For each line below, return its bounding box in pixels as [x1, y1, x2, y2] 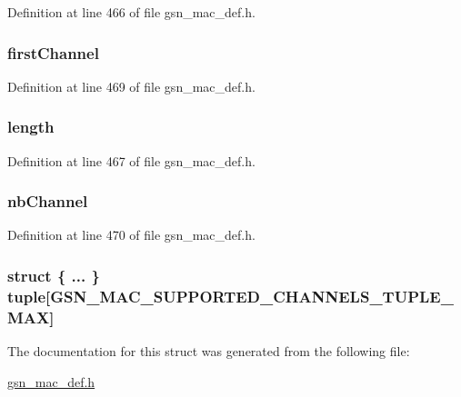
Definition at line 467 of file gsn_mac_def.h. [7, 151, 256, 170]
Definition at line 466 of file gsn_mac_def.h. [7, 3, 256, 21]
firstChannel [7, 41, 99, 64]
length [7, 115, 55, 138]
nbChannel [7, 190, 88, 213]
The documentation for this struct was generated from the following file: [7, 342, 410, 361]
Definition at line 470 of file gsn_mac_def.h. [7, 225, 256, 244]
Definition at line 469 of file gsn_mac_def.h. [7, 76, 256, 95]
